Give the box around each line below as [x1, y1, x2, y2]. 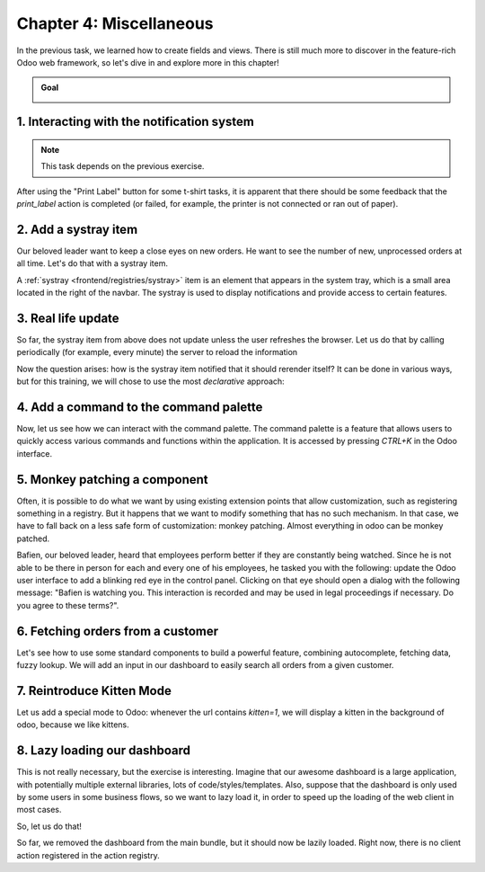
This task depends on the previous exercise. [40, 161, 205, 172]
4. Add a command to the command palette [16, 399, 263, 414]
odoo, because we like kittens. [16, 719, 129, 730]
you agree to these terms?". [16, 600, 119, 610]
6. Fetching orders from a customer [16, 623, 219, 638]
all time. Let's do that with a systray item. [16, 258, 168, 269]
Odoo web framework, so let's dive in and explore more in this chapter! [16, 57, 279, 67]
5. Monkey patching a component [16, 472, 208, 487]
